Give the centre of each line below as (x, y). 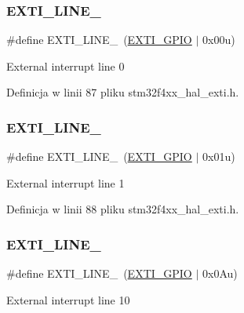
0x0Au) (220, 273)
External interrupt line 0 (66, 66)
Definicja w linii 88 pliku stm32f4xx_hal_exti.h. (123, 209)
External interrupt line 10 (68, 299)
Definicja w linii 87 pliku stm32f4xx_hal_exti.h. (123, 92)
